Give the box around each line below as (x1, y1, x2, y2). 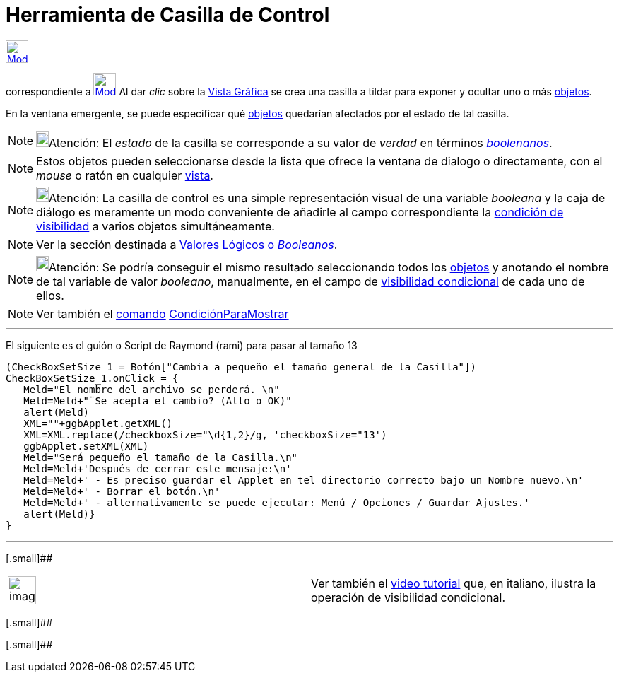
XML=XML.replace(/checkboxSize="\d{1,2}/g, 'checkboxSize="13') (23, 428, 387, 440)
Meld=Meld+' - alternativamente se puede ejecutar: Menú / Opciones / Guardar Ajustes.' (23, 496, 530, 508)
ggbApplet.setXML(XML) (23, 440, 149, 452)
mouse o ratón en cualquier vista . (36, 168, 213, 182)
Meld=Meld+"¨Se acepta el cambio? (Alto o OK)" (23, 394, 292, 407)
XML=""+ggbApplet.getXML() (23, 417, 173, 429)
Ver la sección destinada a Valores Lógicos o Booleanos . (36, 237, 338, 252)
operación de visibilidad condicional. (311, 590, 505, 604)
